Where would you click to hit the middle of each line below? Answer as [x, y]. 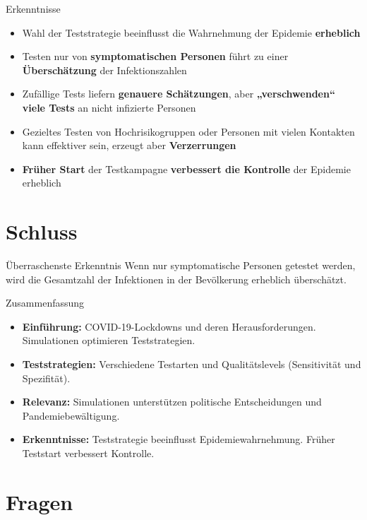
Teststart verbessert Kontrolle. [88, 453]
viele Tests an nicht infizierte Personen [109, 107]
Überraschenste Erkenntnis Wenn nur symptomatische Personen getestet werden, [181, 265]
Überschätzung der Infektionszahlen [104, 70]
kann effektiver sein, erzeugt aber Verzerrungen [129, 145]
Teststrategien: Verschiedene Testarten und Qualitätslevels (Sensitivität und [192, 364]
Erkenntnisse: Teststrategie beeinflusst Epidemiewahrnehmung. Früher [179, 439]
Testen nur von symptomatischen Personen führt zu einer [155, 56]
